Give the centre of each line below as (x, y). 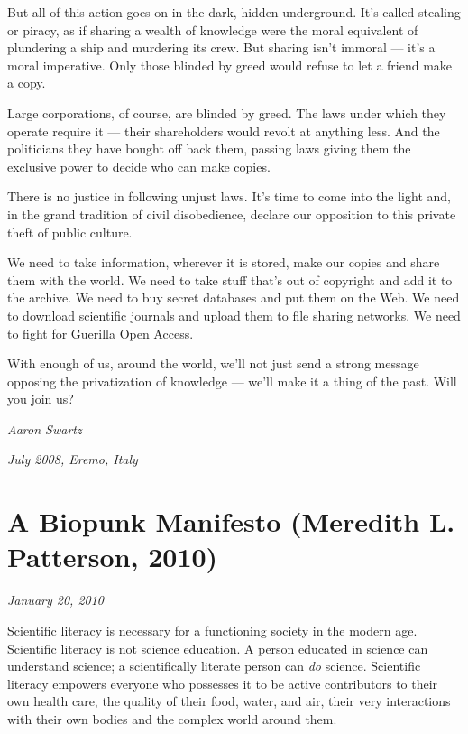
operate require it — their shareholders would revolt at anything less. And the (224, 130)
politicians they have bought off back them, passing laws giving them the (209, 149)
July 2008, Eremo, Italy (73, 459)
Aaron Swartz (45, 428)
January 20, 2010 (56, 600)
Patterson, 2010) (113, 557)
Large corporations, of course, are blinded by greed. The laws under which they (227, 112)
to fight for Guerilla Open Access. (101, 333)
